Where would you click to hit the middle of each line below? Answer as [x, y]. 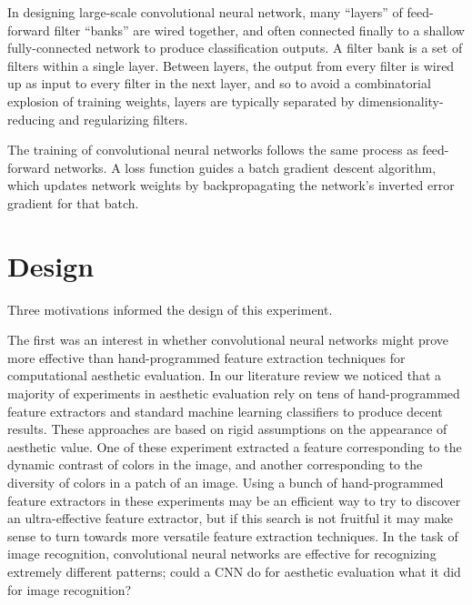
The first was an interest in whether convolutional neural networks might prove [228, 340]
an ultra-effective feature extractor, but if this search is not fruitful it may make [231, 518]
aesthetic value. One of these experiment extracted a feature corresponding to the [235, 446]
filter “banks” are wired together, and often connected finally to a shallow [259, 30]
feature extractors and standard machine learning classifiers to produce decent [225, 411]
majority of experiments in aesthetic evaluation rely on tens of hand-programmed [234, 393]
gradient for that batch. [73, 202]
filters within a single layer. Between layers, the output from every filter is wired [231, 65]
